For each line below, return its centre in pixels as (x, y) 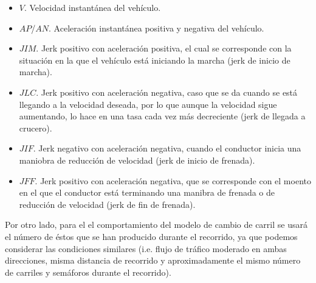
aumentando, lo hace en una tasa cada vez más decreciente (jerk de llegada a (162, 116)
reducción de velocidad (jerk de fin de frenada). (107, 204)
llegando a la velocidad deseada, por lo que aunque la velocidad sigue (148, 104)
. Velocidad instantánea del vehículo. (92, 7)
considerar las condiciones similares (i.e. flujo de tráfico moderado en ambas (146, 248)
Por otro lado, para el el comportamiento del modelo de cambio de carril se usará (156, 225)
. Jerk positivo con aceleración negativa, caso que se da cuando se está (167, 92)
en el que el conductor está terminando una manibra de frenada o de (147, 192)
